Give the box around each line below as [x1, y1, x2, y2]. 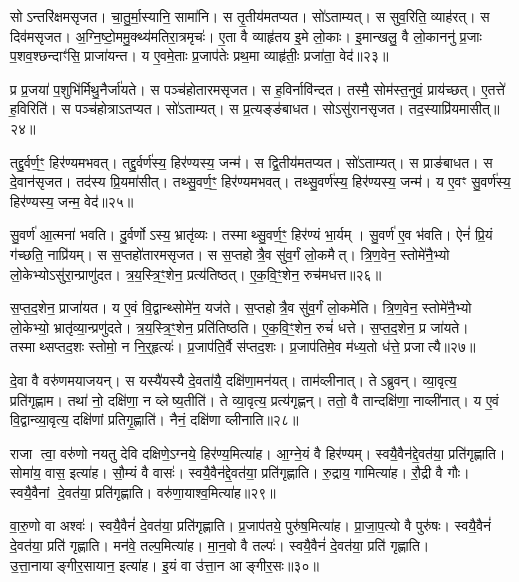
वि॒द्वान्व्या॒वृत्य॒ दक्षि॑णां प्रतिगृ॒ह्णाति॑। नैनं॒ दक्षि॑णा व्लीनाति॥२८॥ [10, 409, 299, 430]
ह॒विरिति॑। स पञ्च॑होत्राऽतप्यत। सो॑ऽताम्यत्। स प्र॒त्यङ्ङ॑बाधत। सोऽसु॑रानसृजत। [10, 98, 405, 119]
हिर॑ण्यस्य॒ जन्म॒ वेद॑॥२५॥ [10, 190, 134, 211]
